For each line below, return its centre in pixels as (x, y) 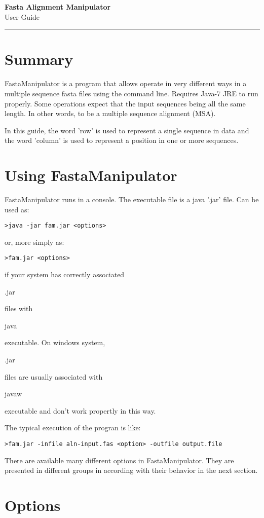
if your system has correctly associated (65, 274)
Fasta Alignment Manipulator (58, 7)
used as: (17, 209)
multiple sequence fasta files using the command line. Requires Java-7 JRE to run (131, 93)
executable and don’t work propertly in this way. (80, 410)
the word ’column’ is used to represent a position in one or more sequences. (122, 140)
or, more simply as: (34, 242)
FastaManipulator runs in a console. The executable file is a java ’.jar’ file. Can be (132, 199)
